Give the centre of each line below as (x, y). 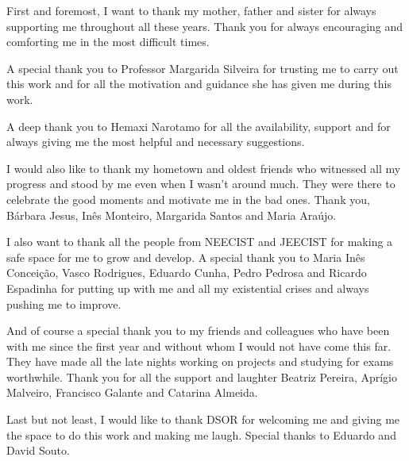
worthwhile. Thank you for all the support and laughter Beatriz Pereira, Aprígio (202, 376)
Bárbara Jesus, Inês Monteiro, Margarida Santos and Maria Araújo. (172, 215)
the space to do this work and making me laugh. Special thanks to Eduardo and (201, 434)
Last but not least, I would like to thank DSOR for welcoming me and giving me (203, 419)
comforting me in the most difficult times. (108, 42)
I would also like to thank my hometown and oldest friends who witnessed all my (204, 168)
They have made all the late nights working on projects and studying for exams (200, 361)
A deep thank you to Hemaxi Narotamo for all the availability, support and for (199, 126)
